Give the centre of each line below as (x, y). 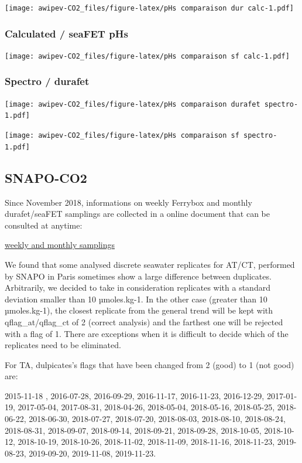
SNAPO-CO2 (46, 177)
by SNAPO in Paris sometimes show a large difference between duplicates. (138, 276)
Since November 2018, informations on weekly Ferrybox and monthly (128, 202)
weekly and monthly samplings (60, 245)
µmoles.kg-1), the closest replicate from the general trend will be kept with (139, 310)
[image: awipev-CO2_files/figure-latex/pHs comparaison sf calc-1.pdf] (147, 56)
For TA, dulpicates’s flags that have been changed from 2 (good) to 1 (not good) (150, 364)
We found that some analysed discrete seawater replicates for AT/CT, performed (150, 264)
